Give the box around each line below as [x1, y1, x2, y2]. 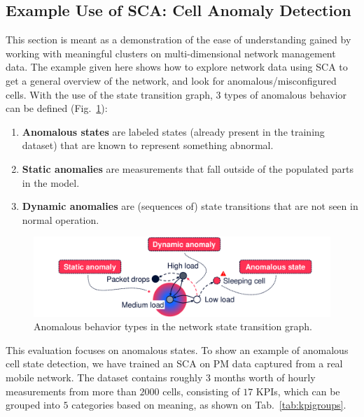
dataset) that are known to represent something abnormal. [22, 138, 274, 153]
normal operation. [22, 212, 99, 227]
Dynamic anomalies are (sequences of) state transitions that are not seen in [22, 199, 358, 213]
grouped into [6, 397, 60, 412]
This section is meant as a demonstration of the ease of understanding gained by [6, 32, 351, 47]
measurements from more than [6, 383, 136, 398]
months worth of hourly [213, 369, 316, 384]
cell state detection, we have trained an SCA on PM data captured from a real [6, 356, 343, 371]
